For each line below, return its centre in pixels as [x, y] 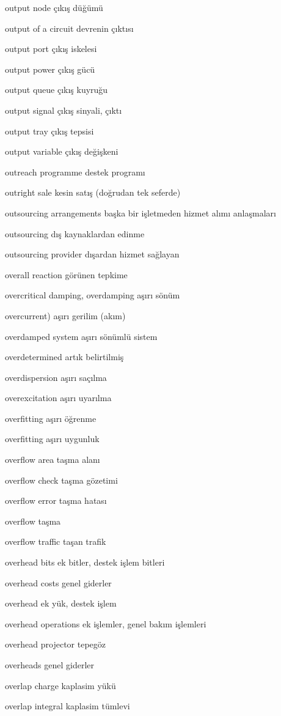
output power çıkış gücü [50, 69]
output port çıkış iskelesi [51, 49]
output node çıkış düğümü [54, 7]
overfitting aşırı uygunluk [52, 439]
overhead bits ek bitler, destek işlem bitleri [85, 562]
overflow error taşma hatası [56, 500]
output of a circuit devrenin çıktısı [69, 28]
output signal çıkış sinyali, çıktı [64, 110]
